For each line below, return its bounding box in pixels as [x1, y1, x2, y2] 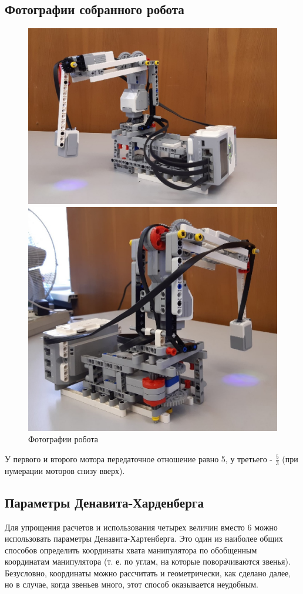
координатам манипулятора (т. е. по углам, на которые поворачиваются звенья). [5, 555, 291, 568]
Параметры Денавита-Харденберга [5, 493, 204, 511]
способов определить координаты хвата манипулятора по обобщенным [5, 543, 257, 556]
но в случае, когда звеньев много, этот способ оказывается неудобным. [5, 578, 258, 590]
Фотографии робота [28, 433, 98, 445]
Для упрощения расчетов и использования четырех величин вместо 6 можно [5, 520, 278, 533]
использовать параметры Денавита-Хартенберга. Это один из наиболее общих [5, 532, 283, 545]
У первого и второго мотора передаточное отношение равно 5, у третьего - [5, 452, 273, 465]
